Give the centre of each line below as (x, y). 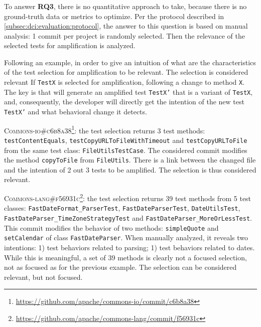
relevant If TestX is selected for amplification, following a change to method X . (124, 82)
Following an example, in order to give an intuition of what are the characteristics (130, 62)
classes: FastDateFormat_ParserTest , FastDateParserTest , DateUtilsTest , (122, 208)
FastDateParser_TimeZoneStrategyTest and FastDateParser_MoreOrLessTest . (128, 217)
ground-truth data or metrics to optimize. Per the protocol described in (114, 16)
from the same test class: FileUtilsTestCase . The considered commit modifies (126, 150)
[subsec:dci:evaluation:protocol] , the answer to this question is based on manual (126, 26)
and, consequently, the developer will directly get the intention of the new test (124, 102)
